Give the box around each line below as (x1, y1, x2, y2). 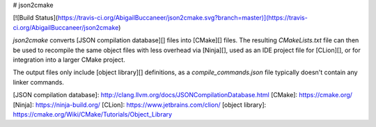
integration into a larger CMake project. (13, 56, 125, 64)
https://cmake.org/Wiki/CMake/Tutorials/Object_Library (13, 110, 173, 118)
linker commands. (13, 78, 64, 86)
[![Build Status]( (13, 14, 58, 22)
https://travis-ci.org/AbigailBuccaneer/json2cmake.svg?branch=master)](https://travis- (57, 14, 308, 22)
